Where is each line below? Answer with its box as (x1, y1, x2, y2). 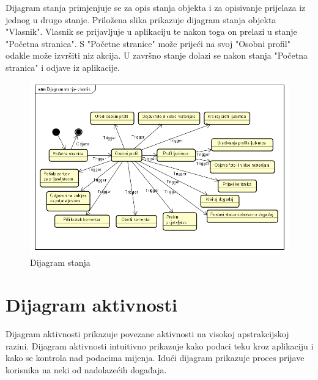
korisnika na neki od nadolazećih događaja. (6, 363, 167, 376)
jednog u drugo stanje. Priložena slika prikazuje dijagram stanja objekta (6, 13, 276, 26)
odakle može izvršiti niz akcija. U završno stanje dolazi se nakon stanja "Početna (6, 49, 308, 62)
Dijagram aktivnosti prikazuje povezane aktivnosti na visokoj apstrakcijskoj (6, 327, 289, 340)
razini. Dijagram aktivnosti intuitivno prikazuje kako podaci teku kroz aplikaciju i (6, 339, 314, 352)
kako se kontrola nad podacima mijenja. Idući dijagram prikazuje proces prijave (6, 351, 305, 364)
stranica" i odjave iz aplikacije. (6, 60, 120, 73)
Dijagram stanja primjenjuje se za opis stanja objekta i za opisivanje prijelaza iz (6, 1, 306, 13)
